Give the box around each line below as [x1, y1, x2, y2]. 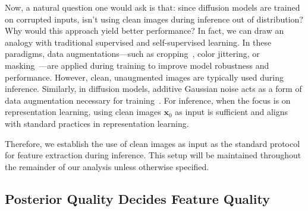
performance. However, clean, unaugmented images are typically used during [5, 71, 284, 83]
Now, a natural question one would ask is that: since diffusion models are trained [5, 1, 300, 13]
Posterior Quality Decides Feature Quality [5, 189, 270, 207]
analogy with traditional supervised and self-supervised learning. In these [5, 36, 272, 48]
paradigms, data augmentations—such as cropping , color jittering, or [5, 47, 260, 60]
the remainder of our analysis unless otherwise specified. [5, 160, 209, 172]
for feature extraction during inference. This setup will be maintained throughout [5, 149, 301, 161]
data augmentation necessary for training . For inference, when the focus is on [5, 94, 291, 106]
